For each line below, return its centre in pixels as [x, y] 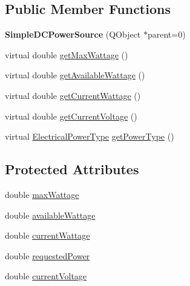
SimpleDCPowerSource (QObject [73, 34]
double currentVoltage [46, 276]
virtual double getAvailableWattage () [75, 75]
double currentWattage [47, 235]
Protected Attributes [72, 169]
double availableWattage [50, 215]
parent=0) [166, 34]
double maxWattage [42, 194]
